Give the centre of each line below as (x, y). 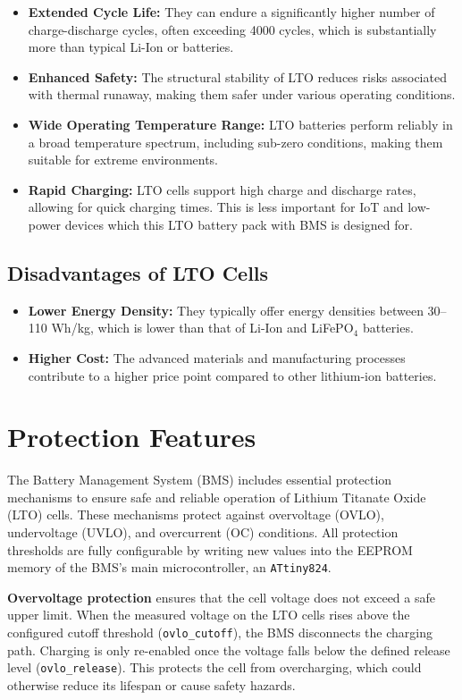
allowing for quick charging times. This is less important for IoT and (216, 207)
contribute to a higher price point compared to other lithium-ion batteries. (232, 375)
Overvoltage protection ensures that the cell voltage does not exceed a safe (221, 597)
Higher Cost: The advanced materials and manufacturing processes (217, 357)
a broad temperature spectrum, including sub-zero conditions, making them (235, 142)
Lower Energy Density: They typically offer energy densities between (226, 310)
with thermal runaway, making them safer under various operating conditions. (242, 94)
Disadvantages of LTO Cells (138, 272)
